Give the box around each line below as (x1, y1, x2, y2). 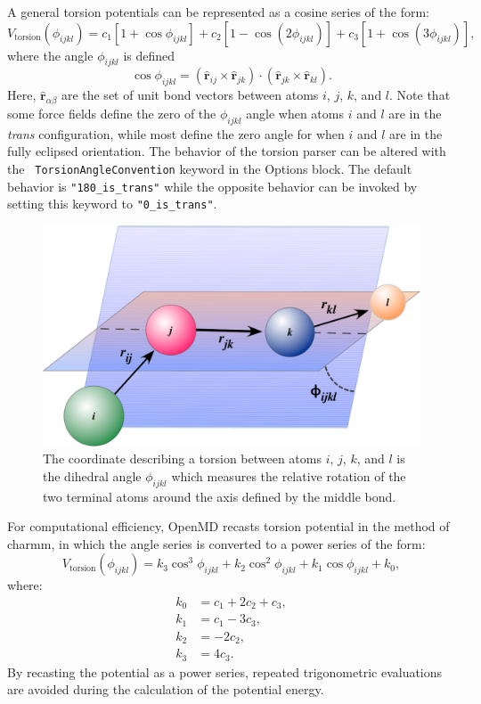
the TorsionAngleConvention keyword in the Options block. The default (7, 159, 412, 177)
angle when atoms (246, 103, 344, 122)
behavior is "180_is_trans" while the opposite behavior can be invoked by (7, 176, 418, 195)
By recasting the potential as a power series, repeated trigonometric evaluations (7, 662, 443, 681)
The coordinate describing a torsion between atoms (43, 449, 322, 468)
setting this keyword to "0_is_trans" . (7, 194, 217, 213)
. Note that (389, 86, 451, 104)
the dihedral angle (43, 466, 142, 485)
